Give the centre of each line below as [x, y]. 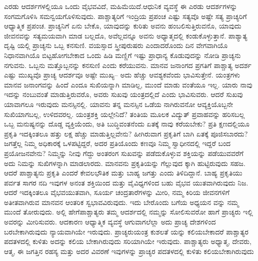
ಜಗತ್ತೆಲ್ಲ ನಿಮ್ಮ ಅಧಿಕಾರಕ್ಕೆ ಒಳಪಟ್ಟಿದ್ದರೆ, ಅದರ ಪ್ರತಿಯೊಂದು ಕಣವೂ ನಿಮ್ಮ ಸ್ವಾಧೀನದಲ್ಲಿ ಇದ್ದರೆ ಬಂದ [117, 143]
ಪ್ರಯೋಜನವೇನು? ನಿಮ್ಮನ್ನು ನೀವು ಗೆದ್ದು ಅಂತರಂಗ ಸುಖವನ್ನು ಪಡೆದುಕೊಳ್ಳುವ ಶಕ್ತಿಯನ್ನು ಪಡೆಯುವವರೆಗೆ [124, 153]
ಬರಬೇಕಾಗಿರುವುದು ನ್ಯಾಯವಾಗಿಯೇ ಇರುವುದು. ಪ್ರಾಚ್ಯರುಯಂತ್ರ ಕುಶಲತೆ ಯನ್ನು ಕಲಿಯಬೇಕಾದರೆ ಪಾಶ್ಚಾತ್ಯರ [126, 231]
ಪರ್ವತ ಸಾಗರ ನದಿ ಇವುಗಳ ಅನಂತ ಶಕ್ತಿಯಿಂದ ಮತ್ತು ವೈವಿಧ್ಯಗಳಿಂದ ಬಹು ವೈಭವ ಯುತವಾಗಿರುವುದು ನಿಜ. [126, 182]
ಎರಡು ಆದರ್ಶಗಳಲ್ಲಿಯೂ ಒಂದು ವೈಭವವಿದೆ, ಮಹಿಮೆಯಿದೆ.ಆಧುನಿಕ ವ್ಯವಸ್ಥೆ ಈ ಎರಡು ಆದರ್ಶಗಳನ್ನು [121, 6]
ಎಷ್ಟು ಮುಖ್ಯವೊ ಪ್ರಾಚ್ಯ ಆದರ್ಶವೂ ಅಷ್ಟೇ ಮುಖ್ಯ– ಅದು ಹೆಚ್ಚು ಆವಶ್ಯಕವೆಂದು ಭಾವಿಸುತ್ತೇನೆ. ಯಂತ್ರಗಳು [122, 75]
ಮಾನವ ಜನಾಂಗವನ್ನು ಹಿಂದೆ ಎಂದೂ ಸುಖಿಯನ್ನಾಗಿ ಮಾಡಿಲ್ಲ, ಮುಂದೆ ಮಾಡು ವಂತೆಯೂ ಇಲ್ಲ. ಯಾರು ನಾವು [128, 84]
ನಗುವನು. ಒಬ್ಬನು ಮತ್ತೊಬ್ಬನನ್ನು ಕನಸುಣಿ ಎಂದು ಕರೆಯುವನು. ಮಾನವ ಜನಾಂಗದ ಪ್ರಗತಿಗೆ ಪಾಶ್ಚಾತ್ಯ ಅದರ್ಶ [128, 65]
